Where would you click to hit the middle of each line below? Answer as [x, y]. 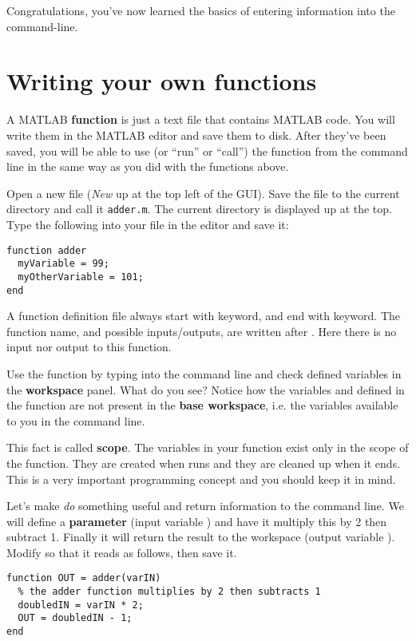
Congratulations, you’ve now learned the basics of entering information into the [201, 10]
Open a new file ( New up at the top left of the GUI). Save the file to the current [203, 193]
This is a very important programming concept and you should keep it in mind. [201, 479]
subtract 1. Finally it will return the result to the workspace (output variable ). [201, 537]
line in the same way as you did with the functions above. [148, 166]
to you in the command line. [76, 420]
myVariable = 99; [63, 264]
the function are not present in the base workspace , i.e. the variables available [202, 405]
